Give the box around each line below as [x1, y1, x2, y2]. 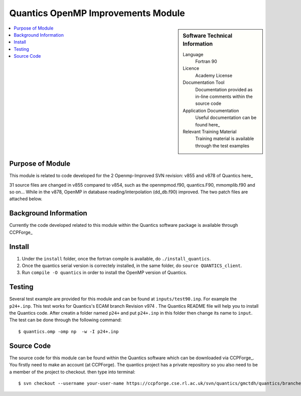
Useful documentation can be [195, 114, 257, 120]
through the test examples [195, 143, 249, 149]
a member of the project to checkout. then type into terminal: [9, 369, 135, 375]
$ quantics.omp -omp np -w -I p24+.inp [18, 329, 119, 334]
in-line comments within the [195, 93, 253, 100]
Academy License [195, 72, 233, 78]
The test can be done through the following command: [9, 317, 122, 323]
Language [183, 51, 204, 57]
